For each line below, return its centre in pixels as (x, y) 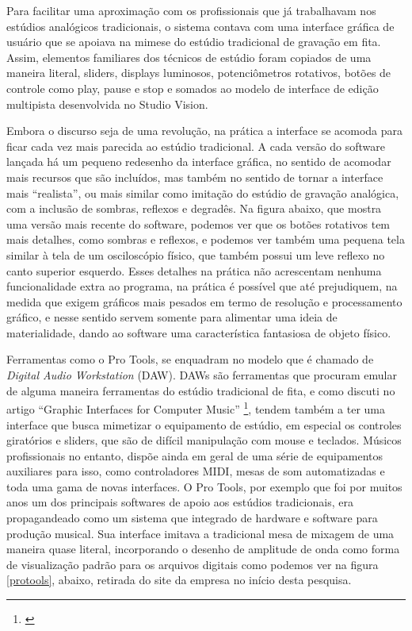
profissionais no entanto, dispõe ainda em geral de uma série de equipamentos (195, 455)
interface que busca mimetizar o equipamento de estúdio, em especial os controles (204, 424)
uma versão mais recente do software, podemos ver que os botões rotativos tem (198, 223)
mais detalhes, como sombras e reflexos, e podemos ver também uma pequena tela (206, 239)
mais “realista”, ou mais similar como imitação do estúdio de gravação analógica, (203, 192)
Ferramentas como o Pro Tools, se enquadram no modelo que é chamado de (190, 359)
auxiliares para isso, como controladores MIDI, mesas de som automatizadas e (196, 471)
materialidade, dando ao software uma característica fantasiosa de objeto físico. (199, 332)
